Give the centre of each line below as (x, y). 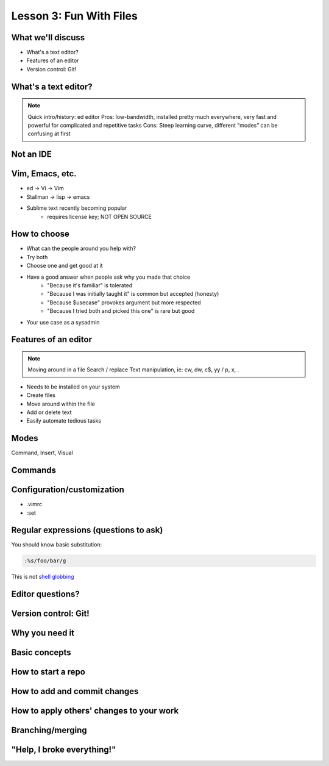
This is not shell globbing (43, 577)
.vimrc (34, 504)
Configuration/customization (68, 490)
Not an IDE (31, 155)
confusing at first (49, 134)
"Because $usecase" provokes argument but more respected (124, 302)
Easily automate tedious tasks (64, 421)
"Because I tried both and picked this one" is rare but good (121, 311)
